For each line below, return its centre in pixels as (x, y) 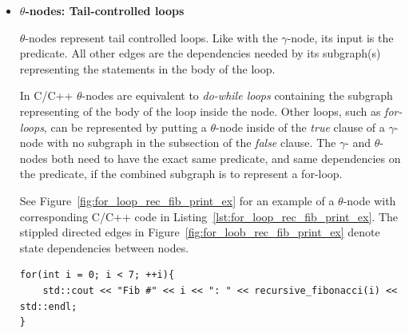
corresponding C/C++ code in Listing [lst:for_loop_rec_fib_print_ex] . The (208, 216)
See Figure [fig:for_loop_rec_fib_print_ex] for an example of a (177, 200)
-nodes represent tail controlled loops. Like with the (151, 37)
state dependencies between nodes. (104, 247)
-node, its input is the (340, 37)
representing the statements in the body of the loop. (147, 68)
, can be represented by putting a (125, 127)
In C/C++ (46, 95)
